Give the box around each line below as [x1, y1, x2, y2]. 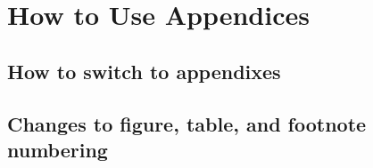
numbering [7, 135, 108, 163]
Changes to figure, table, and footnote [7, 109, 367, 137]
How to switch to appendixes [7, 57, 281, 84]
